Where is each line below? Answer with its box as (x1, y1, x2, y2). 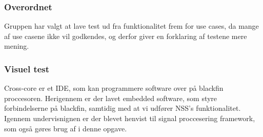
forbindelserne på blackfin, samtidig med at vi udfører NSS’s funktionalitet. (4, 103, 241, 113)
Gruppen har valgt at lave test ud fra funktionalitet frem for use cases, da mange (4, 21, 259, 31)
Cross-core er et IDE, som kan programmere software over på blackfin (4, 83, 224, 93)
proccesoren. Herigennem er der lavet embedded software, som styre (4, 92, 217, 103)
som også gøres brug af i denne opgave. (4, 123, 127, 133)
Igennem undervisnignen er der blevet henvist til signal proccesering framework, (4, 113, 255, 123)
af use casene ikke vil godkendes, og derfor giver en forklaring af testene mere (4, 30, 247, 41)
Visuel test (4, 62, 50, 75)
